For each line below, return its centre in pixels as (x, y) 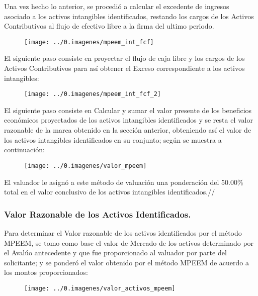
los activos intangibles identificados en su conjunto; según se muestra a (113, 139)
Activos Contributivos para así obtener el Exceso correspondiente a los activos (124, 68)
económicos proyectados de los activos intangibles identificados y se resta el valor (128, 120)
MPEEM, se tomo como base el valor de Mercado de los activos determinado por (129, 242)
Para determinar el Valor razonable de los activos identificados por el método (123, 232)
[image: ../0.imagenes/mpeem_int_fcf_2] (93, 94)
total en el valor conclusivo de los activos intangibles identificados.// (110, 192)
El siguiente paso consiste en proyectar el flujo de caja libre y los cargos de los (124, 58)
